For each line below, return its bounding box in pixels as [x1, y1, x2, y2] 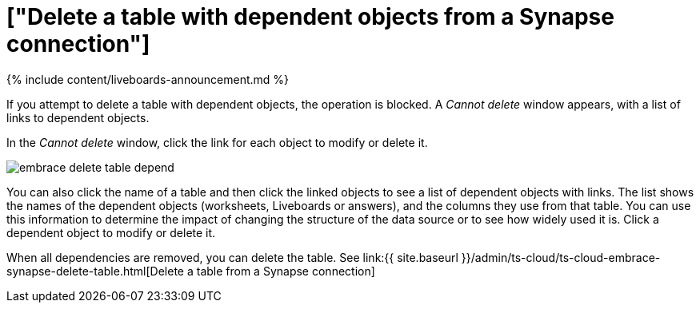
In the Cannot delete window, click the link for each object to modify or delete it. [6, 135, 428, 149]
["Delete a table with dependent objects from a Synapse [6, 3, 614, 30]
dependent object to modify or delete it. [6, 225, 216, 240]
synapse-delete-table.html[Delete [6, 263, 184, 278]
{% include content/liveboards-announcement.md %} [6, 72, 290, 86]
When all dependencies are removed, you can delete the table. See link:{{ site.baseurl [6, 250, 458, 264]
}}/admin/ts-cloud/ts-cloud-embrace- [461, 250, 661, 264]
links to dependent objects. [6, 110, 150, 125]
